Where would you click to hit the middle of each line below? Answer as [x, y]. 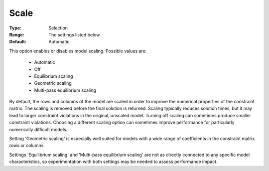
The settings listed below [74, 34]
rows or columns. [27, 146]
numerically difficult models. [38, 129]
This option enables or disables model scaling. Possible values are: [78, 51]
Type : [15, 28]
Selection [58, 28]
